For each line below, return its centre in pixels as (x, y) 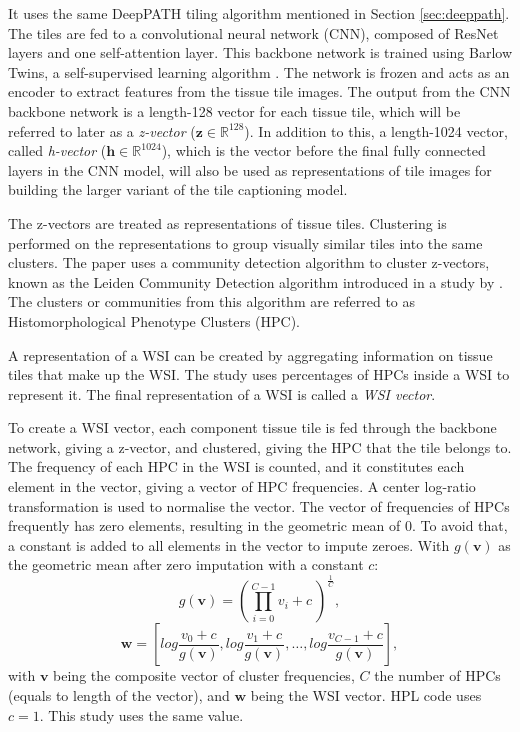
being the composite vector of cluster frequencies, (204, 675)
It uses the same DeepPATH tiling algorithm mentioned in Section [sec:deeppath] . (259, 13)
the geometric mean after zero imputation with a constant (186, 564)
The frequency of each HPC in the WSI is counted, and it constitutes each (236, 466)
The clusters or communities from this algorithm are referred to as (212, 301)
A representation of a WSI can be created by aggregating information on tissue (250, 354)
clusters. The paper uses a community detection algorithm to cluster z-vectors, (249, 262)
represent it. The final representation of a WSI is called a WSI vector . (222, 393)
